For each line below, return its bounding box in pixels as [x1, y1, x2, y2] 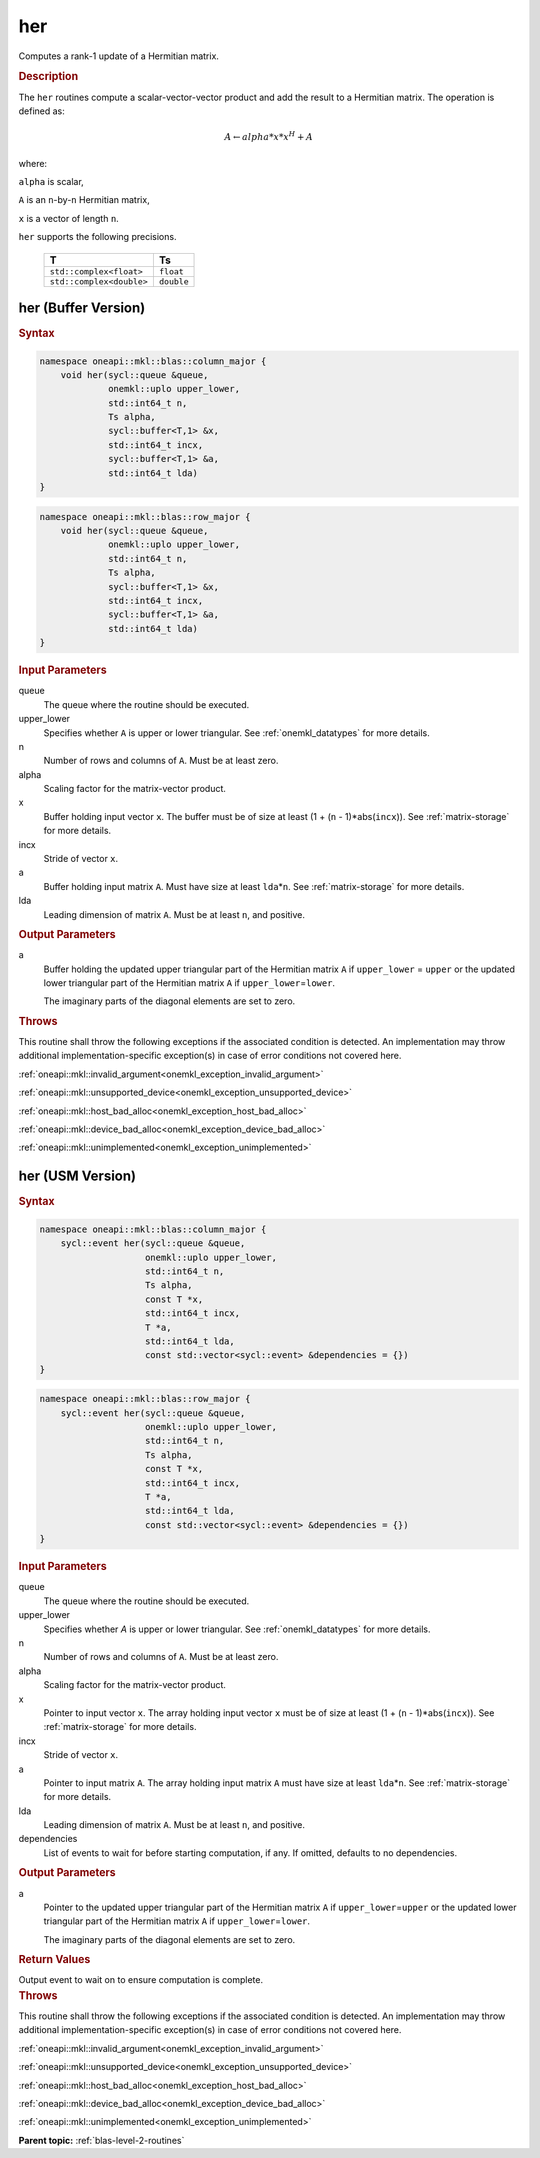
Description [18, 70, 79, 84]
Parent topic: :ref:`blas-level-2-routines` [18, 2134, 185, 2146]
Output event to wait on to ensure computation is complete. [18, 1974, 264, 1986]
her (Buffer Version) [18, 299, 146, 316]
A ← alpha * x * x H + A [224, 130, 314, 143]
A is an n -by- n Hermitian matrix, [18, 194, 150, 206]
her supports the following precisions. [18, 231, 177, 243]
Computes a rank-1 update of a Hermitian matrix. [18, 50, 220, 62]
